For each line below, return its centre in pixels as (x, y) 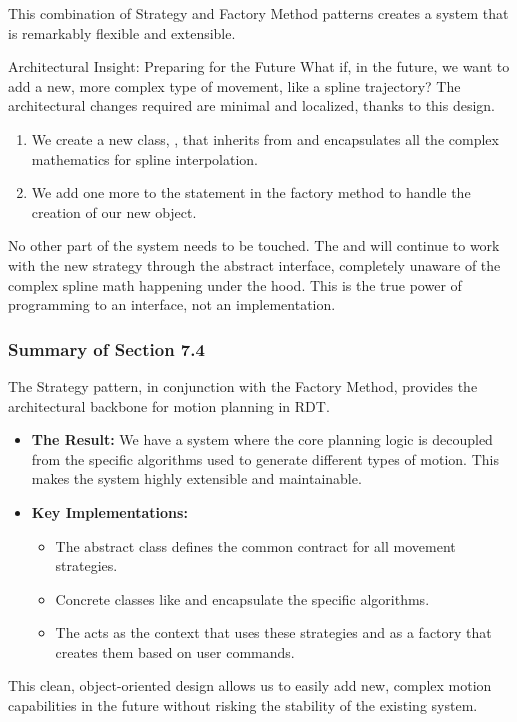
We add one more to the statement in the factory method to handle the (251, 192)
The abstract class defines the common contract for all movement (255, 545)
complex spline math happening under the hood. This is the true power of (235, 284)
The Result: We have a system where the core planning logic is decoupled (262, 439)
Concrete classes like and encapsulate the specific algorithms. (242, 598)
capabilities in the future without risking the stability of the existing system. (243, 705)
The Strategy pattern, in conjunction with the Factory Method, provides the (243, 385)
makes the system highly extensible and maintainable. (196, 478)
